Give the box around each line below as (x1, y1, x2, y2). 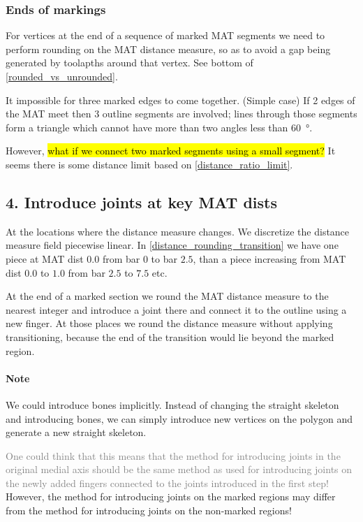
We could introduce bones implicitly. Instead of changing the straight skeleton (6, 397, 339, 412)
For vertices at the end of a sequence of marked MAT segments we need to (6, 28, 325, 43)
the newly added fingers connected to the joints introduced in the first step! (6, 475, 329, 490)
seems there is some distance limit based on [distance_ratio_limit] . (6, 157, 293, 171)
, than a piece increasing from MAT (193, 251, 346, 266)
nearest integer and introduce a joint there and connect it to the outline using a (6, 302, 347, 317)
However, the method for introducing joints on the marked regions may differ (6, 489, 336, 504)
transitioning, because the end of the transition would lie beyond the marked (6, 329, 334, 344)
